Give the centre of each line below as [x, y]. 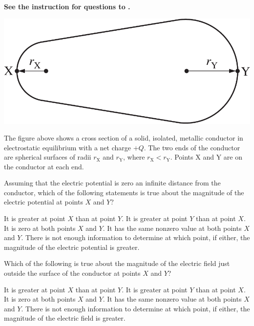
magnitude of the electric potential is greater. [72, 247]
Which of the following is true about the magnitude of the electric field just [117, 263]
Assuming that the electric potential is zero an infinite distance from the [112, 183]
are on [233, 157]
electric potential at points [43, 202]
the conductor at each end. [44, 166]
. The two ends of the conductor [192, 147]
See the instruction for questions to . [67, 6]
